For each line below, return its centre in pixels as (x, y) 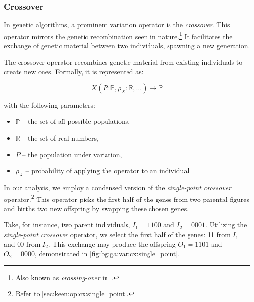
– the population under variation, (72, 154)
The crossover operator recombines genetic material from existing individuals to (123, 62)
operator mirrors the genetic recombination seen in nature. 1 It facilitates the (118, 35)
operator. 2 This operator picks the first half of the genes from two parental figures (127, 198)
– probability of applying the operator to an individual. (108, 171)
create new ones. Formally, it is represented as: (74, 71)
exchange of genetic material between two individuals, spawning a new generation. (127, 46)
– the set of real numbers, (60, 138)
